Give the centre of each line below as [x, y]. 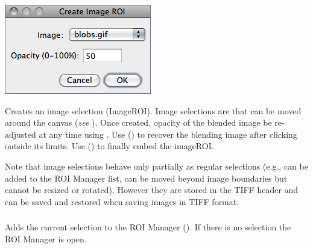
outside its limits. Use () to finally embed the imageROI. [109, 146]
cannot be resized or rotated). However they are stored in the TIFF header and [152, 190]
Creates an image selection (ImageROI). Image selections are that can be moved [153, 110]
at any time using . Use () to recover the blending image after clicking [168, 134]
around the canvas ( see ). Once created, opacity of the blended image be [138, 122]
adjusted [21, 134]
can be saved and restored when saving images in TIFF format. [122, 201]
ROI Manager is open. [46, 238]
